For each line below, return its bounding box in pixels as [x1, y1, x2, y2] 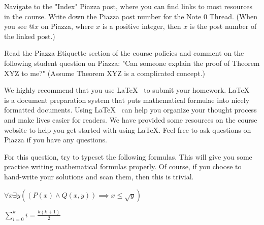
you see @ [4, 21, 35, 31]
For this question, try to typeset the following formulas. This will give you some [4, 151, 252, 162]
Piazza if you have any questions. [4, 134, 107, 145]
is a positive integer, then [102, 21, 181, 31]
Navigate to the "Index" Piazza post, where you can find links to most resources [4, 1, 253, 11]
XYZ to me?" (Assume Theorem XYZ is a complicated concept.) [4, 67, 205, 78]
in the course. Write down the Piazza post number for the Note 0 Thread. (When [4, 11, 258, 21]
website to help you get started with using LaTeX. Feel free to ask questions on [4, 124, 251, 135]
